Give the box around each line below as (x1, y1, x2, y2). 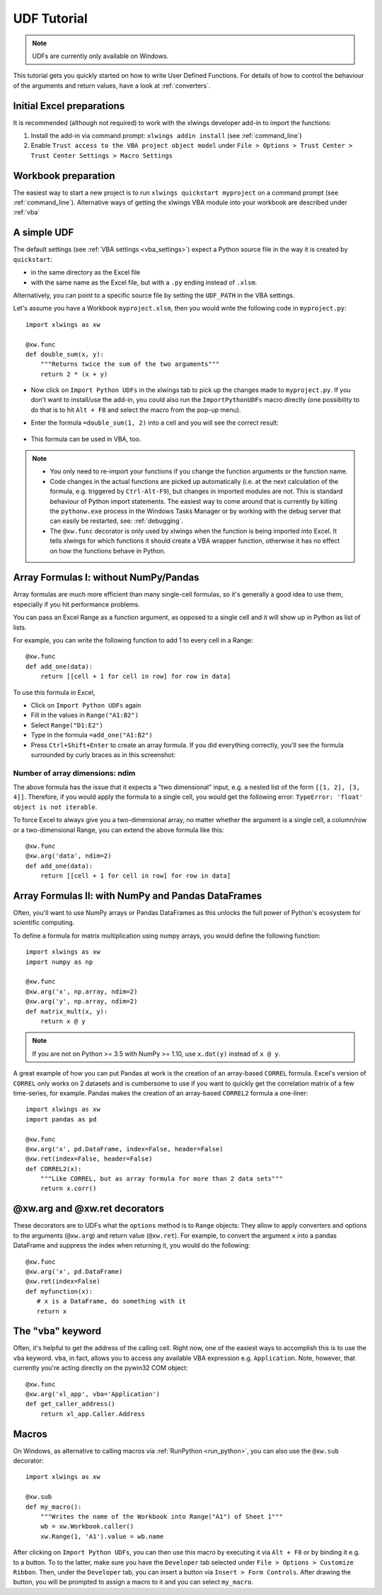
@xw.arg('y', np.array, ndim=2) (25, 998, 138, 1006)
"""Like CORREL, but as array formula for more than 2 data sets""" (40, 1175, 283, 1183)
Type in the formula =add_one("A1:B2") (30, 731, 153, 739)
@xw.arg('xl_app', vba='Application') (25, 1390, 161, 1398)
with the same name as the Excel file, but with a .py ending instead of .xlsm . (30, 278, 257, 287)
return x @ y (40, 1018, 86, 1025)
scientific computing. (13, 919, 75, 927)
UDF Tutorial (13, 11, 88, 26)
